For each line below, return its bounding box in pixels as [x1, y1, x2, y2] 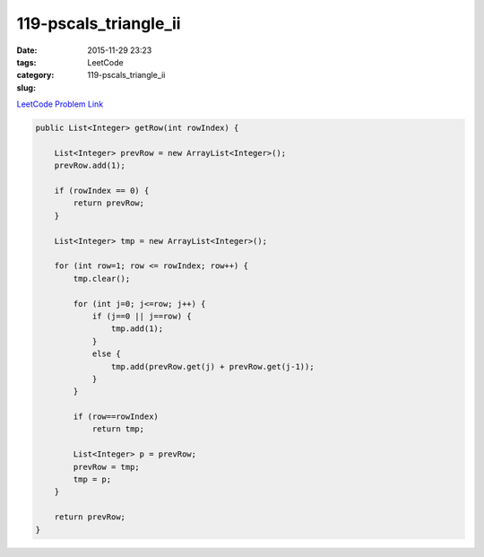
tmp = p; [73, 474, 112, 484]
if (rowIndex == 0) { [54, 186, 150, 196]
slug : [16, 82, 36, 93]
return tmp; [91, 424, 145, 434]
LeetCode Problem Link [16, 99, 104, 109]
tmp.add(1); [110, 324, 164, 334]
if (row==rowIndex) [73, 412, 159, 422]
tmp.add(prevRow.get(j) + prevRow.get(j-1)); [110, 361, 315, 371]
